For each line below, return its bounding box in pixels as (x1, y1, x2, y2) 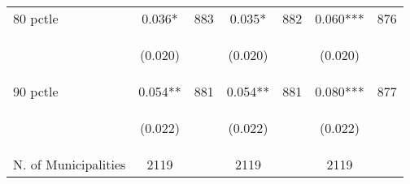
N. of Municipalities (13, 155, 126, 173)
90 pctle (13, 82, 59, 101)
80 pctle (13, 9, 59, 28)
